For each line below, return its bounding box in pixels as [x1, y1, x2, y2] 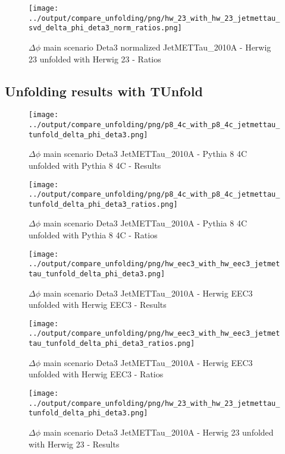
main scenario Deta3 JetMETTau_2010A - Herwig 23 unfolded [43, 425, 274, 438]
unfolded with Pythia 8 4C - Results [29, 159, 161, 171]
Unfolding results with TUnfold [5, 81, 203, 100]
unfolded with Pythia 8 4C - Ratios [29, 229, 158, 241]
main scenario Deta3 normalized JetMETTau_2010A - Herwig [43, 40, 271, 53]
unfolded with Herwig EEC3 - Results [29, 298, 167, 311]
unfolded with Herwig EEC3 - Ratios [29, 368, 164, 380]
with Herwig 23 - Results [29, 437, 120, 450]
